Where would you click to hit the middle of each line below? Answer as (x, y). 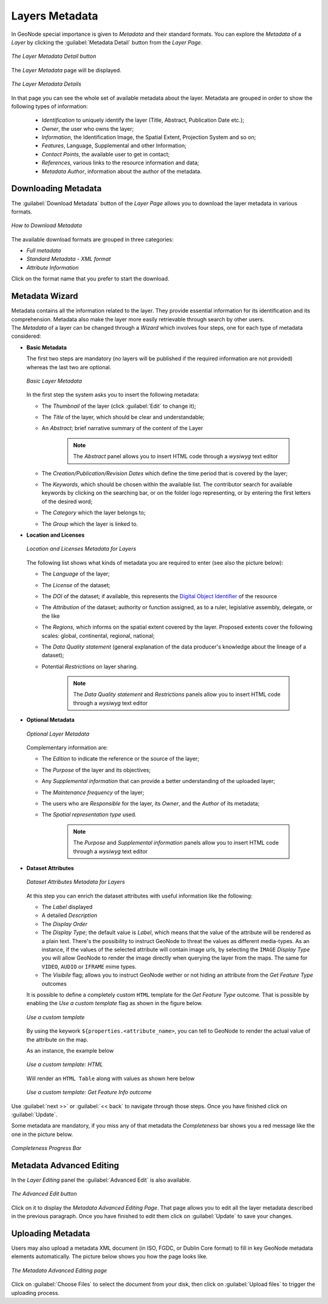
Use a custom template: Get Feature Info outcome (89, 1092)
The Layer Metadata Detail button (54, 56)
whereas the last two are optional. (69, 367)
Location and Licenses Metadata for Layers (81, 549)
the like (51, 616)
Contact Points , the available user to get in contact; (106, 154)
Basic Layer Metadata (54, 381)
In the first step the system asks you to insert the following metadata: (113, 395)
